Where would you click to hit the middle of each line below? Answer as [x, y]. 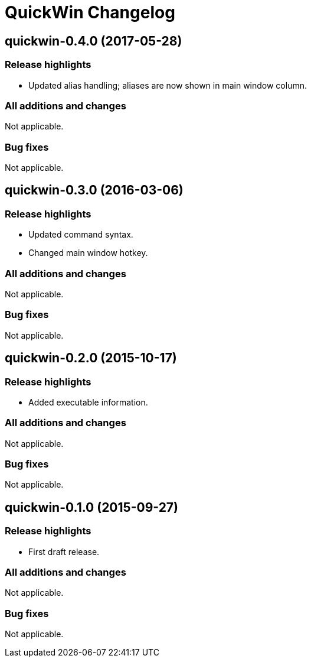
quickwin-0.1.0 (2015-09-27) [91, 507]
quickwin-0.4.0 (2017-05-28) [94, 41]
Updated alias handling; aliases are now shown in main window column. [168, 85]
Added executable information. [88, 402]
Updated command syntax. [81, 235]
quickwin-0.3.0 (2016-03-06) [94, 190]
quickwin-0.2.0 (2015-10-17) [91, 358]
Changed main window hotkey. [88, 253]
